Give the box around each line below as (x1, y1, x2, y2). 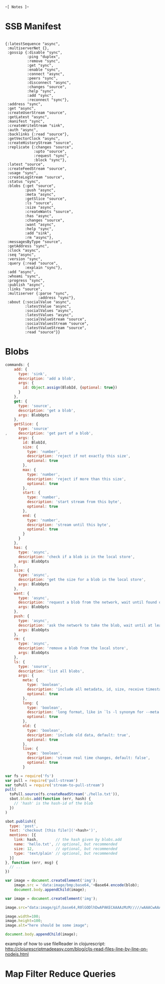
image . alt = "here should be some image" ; (5, 923, 89, 928)
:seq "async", (7, 252, 36, 257)
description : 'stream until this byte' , (27, 522, 111, 527)
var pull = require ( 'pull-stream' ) (5, 778, 78, 783)
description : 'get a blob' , (18, 408, 76, 413)
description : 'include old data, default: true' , (27, 732, 131, 738)
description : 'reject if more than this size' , (27, 477, 126, 481)
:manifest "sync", (7, 119, 45, 124)
